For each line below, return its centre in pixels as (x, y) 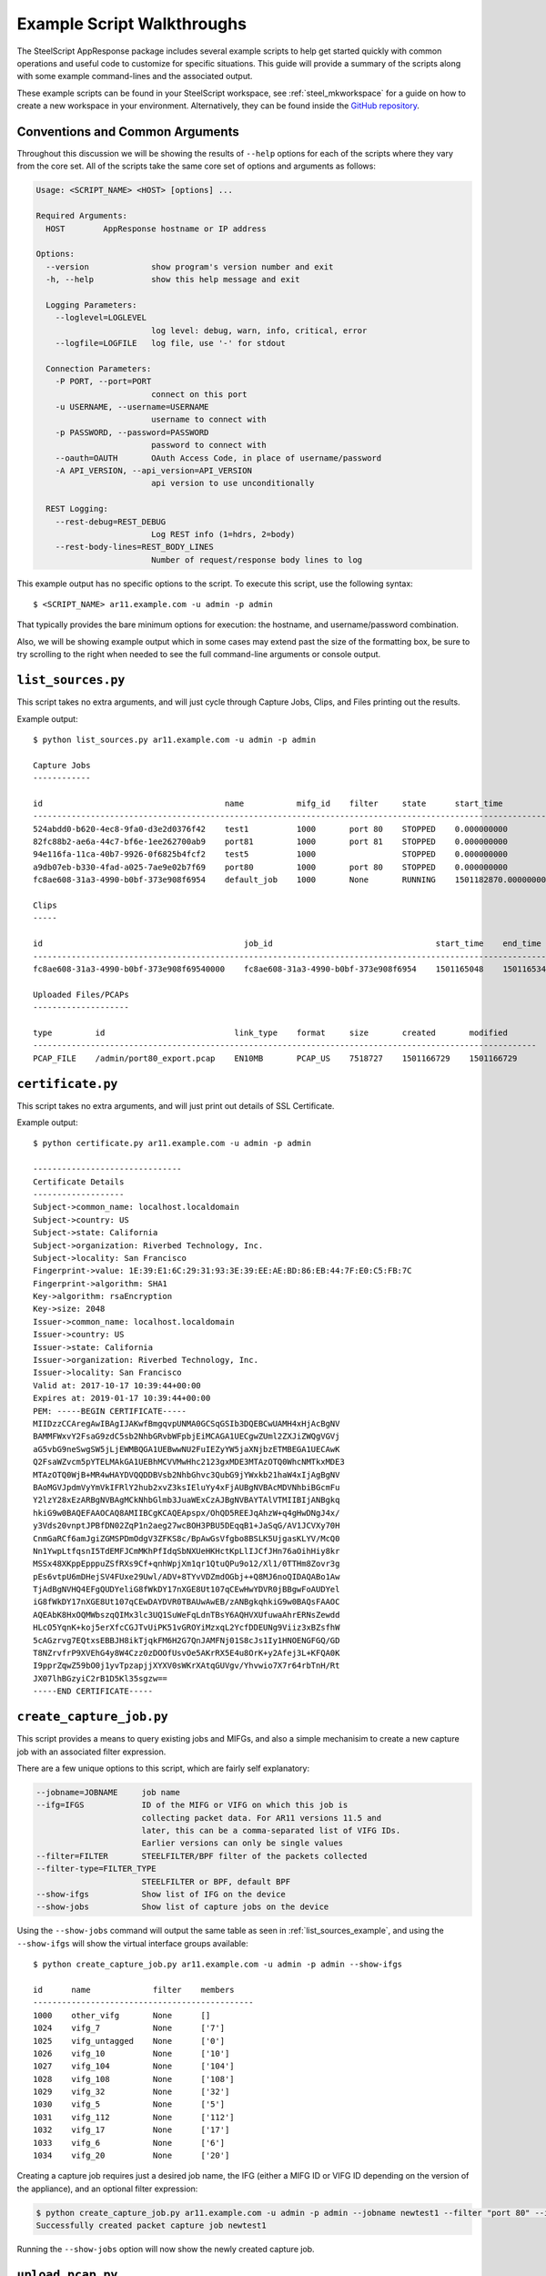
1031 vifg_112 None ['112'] (134, 2117)
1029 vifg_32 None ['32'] (131, 2092)
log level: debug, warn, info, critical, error (259, 330)
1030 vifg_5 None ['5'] (129, 2104)
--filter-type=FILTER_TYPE (96, 1869)
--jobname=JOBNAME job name (108, 1792)
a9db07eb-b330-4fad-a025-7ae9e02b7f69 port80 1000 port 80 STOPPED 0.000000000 (271, 867)
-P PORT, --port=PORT (103, 381)
